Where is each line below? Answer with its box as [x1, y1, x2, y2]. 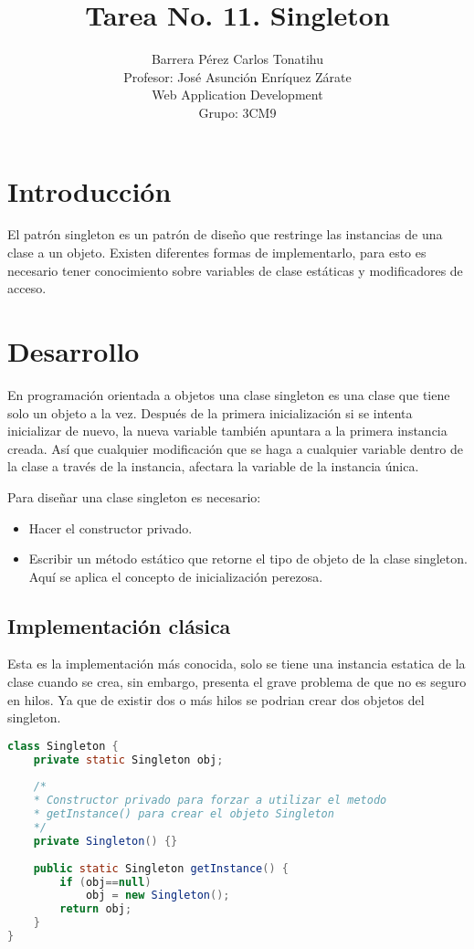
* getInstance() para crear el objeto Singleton [33, 807, 334, 821]
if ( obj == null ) [59, 875, 152, 889]
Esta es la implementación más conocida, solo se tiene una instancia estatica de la [7, 654, 466, 673]
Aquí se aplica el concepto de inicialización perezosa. [28, 566, 323, 585]
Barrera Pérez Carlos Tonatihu [151, 49, 324, 69]
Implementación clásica [7, 611, 231, 639]
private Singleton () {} [33, 834, 178, 848]
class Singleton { [7, 739, 119, 753]
